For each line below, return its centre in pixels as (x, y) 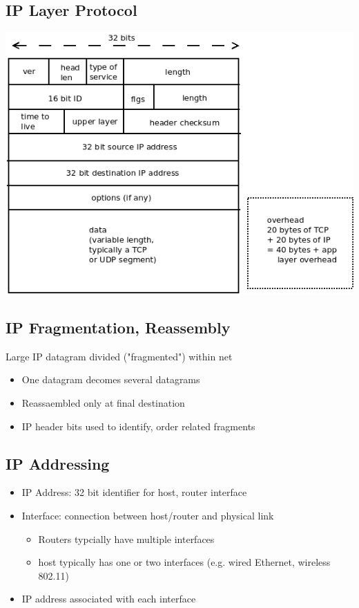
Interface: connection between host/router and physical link (148, 515)
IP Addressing (58, 463)
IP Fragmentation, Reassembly (118, 327)
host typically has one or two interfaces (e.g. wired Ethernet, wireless (184, 562)
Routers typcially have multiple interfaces (126, 538)
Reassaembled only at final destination (103, 402)
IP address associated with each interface (109, 599)
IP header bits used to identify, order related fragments (138, 426)
